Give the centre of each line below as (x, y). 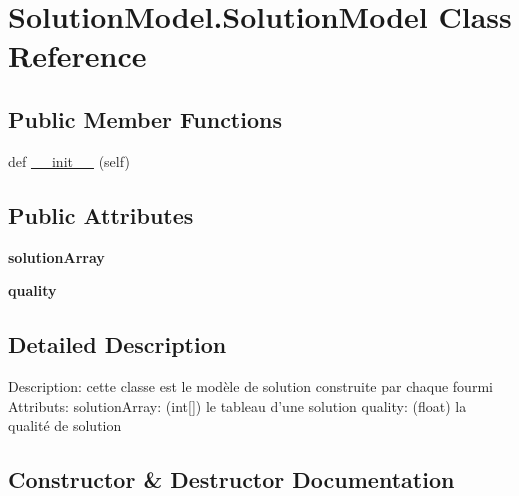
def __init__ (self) (69, 160)
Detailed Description (117, 344)
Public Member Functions (145, 118)
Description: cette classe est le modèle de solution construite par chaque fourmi (250, 385)
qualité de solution (65, 425)
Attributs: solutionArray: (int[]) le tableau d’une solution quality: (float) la (237, 405)
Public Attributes (101, 214)
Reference (77, 55)
